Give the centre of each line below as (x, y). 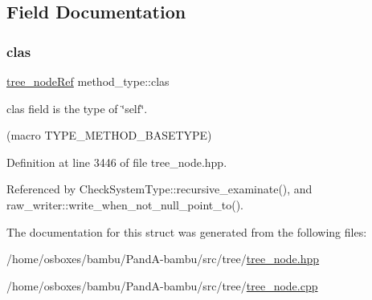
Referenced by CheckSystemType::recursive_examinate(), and (159, 189)
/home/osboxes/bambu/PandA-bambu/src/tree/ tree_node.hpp (163, 259)
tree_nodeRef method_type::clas (88, 81)
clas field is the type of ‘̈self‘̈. (77, 108)
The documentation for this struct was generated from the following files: (187, 231)
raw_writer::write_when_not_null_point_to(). (125, 204)
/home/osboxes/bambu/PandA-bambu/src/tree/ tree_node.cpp (162, 285)
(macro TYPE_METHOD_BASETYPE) (109, 135)
